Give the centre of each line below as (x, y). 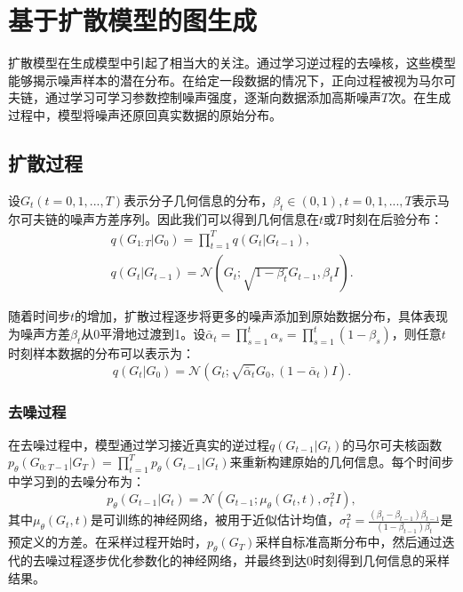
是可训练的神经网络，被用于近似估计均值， (215, 520)
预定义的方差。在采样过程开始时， (108, 542)
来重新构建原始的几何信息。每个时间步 (342, 462)
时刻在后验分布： (393, 218)
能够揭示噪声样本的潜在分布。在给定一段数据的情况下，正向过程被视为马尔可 (232, 80)
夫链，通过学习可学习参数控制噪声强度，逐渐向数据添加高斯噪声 (195, 97)
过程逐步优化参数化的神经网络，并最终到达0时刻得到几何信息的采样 (253, 560)
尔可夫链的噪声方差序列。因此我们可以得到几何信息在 (164, 218)
